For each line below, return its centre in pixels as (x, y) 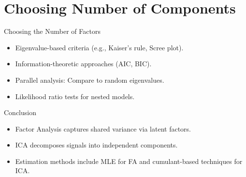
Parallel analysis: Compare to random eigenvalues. (90, 80)
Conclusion (20, 112)
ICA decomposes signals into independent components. (96, 145)
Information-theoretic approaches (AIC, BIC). (83, 64)
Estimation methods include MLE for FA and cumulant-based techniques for (129, 161)
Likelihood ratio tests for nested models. (75, 96)
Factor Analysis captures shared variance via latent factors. (103, 128)
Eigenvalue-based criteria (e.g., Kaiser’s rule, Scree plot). (99, 47)
